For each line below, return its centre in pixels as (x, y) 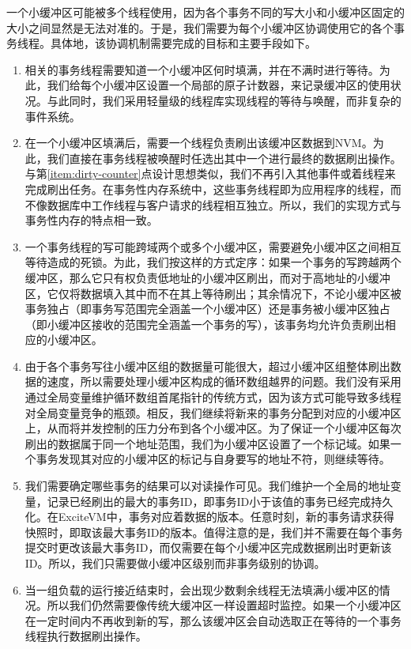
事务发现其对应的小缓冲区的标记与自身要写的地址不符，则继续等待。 (213, 459)
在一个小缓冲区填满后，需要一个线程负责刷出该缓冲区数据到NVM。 (199, 143)
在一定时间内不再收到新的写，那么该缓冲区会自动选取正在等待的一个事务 (213, 620)
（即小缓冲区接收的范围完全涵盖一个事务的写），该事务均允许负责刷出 (205, 324)
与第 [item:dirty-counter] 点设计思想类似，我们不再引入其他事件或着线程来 (210, 174)
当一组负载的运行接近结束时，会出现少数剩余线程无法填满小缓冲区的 (202, 589)
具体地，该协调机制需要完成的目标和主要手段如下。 (183, 43)
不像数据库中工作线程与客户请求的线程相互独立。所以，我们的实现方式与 (213, 204)
